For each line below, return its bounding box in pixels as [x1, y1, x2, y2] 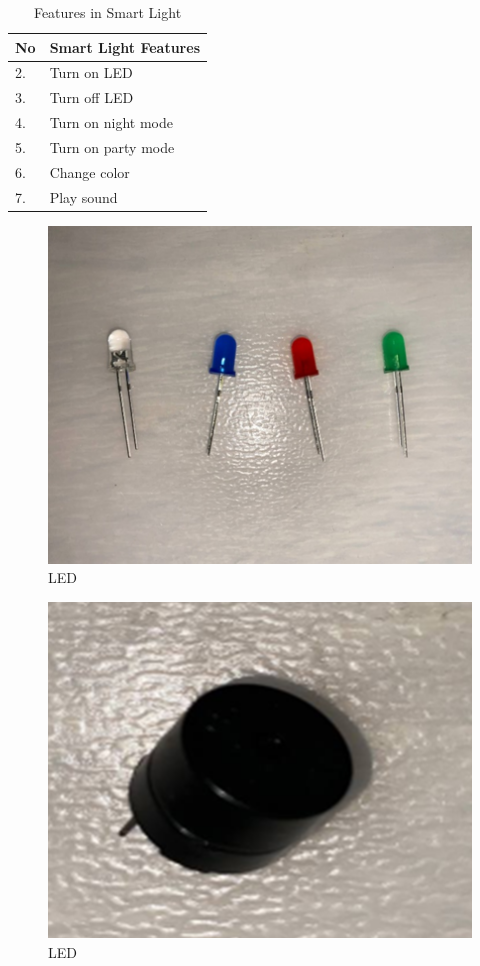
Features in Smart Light [33, 2, 182, 22]
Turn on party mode [49, 136, 175, 157]
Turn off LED [49, 87, 134, 108]
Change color [49, 161, 130, 182]
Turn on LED [49, 62, 133, 83]
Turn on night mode [49, 112, 173, 133]
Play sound [49, 186, 118, 207]
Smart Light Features [49, 36, 200, 57]
